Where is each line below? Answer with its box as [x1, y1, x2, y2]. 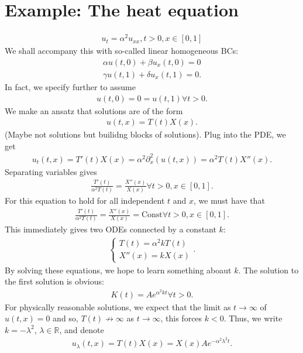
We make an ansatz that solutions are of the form [5, 104, 183, 116]
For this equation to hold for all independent [5, 194, 165, 207]
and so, [53, 312, 78, 324]
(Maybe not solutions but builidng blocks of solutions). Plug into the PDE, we [5, 128, 286, 140]
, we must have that [194, 194, 265, 207]
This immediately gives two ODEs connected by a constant [5, 223, 216, 235]
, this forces [160, 312, 202, 324]
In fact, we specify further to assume [5, 80, 136, 92]
